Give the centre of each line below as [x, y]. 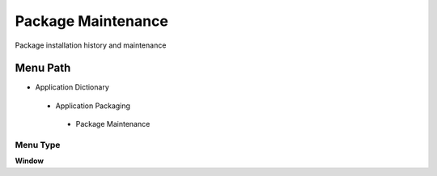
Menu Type [38, 145]
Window [30, 161]
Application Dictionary [72, 87]
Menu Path [43, 68]
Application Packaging [93, 106]
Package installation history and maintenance [91, 45]
